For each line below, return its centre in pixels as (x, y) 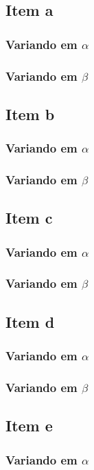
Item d (30, 321)
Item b (30, 114)
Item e (29, 425)
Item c (29, 218)
